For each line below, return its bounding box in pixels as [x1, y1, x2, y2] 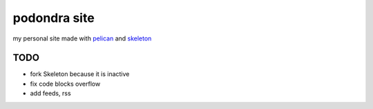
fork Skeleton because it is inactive [30, 70, 130, 78]
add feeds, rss [30, 89, 72, 97]
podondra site [12, 10, 95, 25]
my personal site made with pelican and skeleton [12, 34, 152, 43]
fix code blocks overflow [30, 80, 101, 88]
